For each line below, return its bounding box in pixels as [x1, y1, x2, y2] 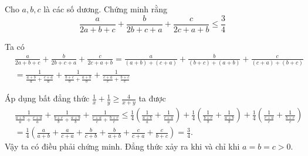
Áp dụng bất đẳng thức [5, 92, 90, 104]
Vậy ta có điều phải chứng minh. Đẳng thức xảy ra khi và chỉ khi [5, 140, 240, 152]
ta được [138, 92, 166, 104]
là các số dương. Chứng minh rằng [43, 3, 168, 15]
